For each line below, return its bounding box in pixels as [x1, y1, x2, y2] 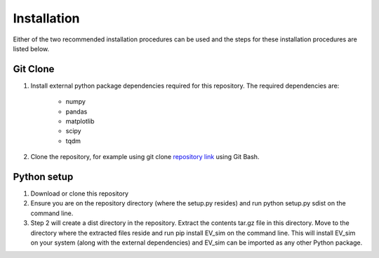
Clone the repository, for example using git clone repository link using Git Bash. [30, 153, 260, 161]
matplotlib [65, 117, 95, 125]
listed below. [13, 44, 50, 53]
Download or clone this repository [30, 189, 129, 198]
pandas [65, 107, 88, 116]
